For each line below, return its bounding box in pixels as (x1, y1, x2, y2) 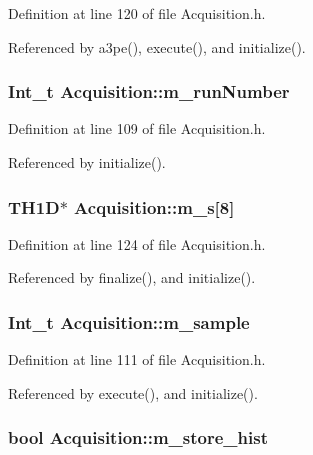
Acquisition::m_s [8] (74, 194, 235, 219)
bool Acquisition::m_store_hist (8, 425, 268, 450)
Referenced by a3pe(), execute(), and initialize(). (8, 36, 306, 57)
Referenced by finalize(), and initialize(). (8, 267, 256, 288)
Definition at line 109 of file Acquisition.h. (8, 118, 266, 139)
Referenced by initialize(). (8, 152, 166, 172)
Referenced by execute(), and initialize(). (8, 382, 258, 403)
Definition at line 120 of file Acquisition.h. (8, 3, 266, 23)
